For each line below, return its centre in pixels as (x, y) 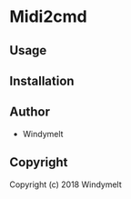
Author (30, 112)
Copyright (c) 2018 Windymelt (66, 184)
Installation (42, 80)
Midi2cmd (49, 17)
